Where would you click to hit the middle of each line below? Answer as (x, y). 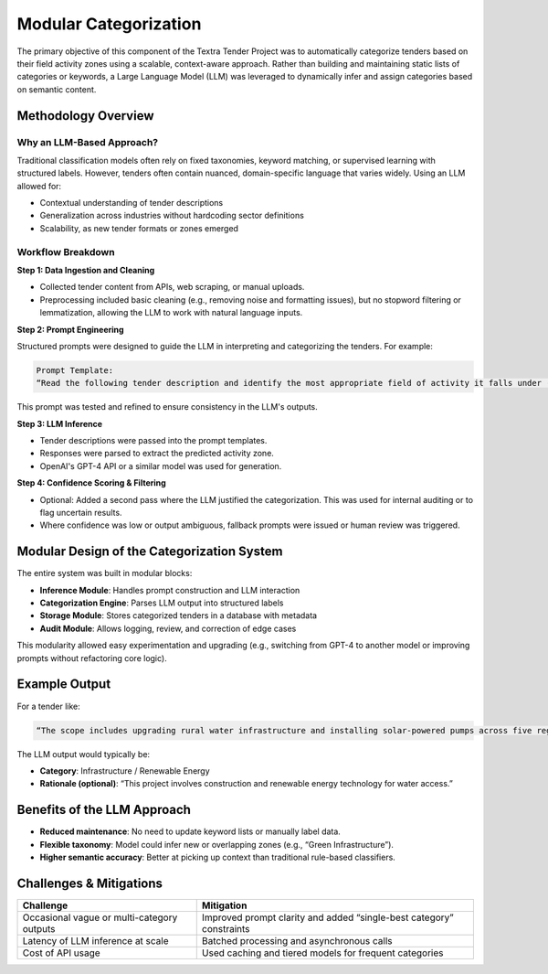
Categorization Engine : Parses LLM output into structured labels (162, 603)
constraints (226, 928)
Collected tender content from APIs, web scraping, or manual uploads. (172, 287)
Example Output (64, 685)
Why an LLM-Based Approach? (88, 142)
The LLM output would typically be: (84, 754)
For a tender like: (49, 706)
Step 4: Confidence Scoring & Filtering (91, 483)
